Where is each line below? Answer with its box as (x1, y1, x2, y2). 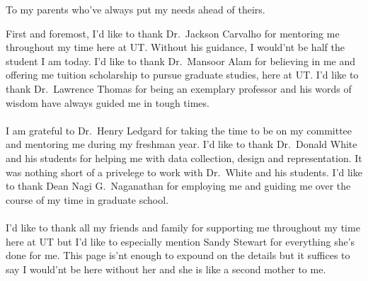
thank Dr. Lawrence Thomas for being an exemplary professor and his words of (6, 81, 352, 96)
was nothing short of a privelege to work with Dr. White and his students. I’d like (6, 164, 362, 179)
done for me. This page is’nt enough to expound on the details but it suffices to (6, 248, 350, 263)
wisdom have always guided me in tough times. (6, 95, 209, 110)
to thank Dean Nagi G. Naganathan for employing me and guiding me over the (6, 178, 351, 193)
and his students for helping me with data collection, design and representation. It (6, 150, 362, 165)
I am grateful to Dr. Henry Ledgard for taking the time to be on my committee (6, 122, 352, 137)
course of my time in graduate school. (6, 192, 169, 207)
